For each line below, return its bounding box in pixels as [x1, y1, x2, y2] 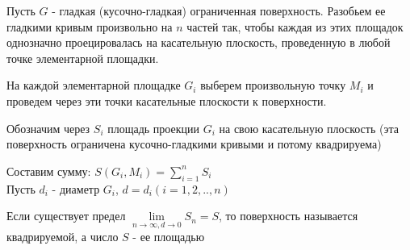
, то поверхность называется [219, 207, 358, 224]
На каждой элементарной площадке [6, 77, 181, 94]
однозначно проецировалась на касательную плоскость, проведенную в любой [6, 34, 391, 51]
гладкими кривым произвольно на [6, 18, 173, 35]
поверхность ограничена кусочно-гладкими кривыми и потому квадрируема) [6, 135, 382, 152]
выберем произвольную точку [200, 77, 346, 94]
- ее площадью [132, 228, 205, 245]
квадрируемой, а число [6, 228, 119, 245]
